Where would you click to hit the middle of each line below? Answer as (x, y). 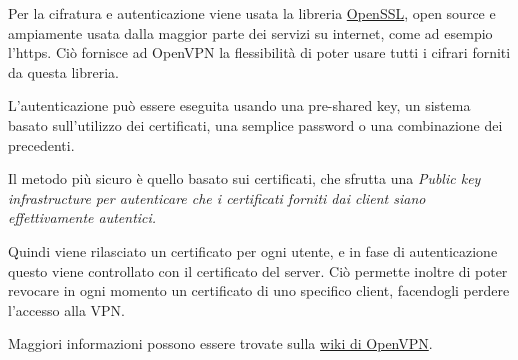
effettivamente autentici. (82, 217)
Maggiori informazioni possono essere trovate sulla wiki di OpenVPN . (220, 343)
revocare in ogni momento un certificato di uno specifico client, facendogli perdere (259, 290)
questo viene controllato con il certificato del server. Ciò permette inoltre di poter (258, 270)
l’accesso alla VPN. (66, 309)
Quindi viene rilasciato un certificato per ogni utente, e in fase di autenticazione (253, 250)
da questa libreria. (64, 71)
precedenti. (41, 144)
